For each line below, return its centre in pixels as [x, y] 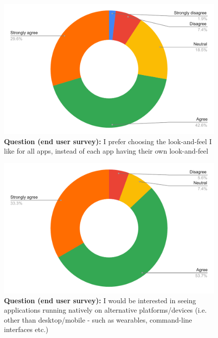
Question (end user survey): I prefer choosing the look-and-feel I [108, 141]
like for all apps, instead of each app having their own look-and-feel [106, 151]
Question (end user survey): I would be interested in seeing [100, 300]
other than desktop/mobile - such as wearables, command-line [98, 319]
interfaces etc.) [26, 329]
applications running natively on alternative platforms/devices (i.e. [106, 310]
